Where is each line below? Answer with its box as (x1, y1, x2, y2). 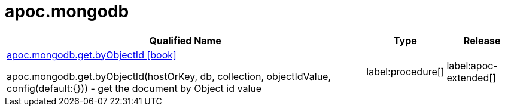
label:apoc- (446, 59, 498, 72)
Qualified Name (149, 34, 221, 47)
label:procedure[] (366, 65, 445, 78)
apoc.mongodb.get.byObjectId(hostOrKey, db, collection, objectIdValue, (7, 70, 331, 82)
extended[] (446, 71, 496, 84)
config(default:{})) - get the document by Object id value (7, 82, 262, 94)
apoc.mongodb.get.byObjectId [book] (7, 48, 177, 61)
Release (463, 34, 501, 47)
